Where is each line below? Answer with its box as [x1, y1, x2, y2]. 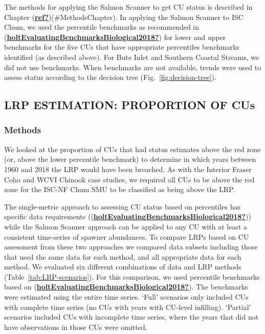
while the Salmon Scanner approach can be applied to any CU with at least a [4, 221, 247, 232]
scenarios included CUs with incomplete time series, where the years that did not [4, 311, 259, 322]
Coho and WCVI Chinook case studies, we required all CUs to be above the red [4, 174, 255, 184]
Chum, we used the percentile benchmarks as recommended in [4, 22, 200, 32]
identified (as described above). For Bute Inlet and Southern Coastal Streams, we [4, 51, 259, 62]
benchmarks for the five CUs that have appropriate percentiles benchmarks [4, 41, 239, 52]
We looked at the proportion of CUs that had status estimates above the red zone [4, 143, 261, 154]
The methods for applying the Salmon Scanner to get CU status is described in [4, 2, 253, 12]
